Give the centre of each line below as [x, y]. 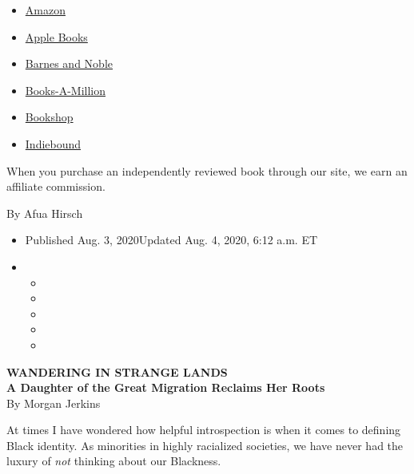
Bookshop [49, 117]
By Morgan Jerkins [54, 403]
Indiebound [53, 143]
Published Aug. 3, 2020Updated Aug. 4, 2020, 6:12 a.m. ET [171, 240]
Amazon [45, 10]
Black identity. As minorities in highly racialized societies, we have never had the [205, 445]
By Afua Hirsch [45, 213]
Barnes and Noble [69, 63]
